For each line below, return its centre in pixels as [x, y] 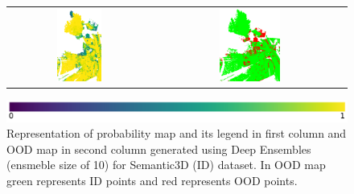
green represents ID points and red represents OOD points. [152, 180]
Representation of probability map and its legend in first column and [177, 133]
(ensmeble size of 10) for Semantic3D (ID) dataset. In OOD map [166, 165]
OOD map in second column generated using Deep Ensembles [159, 149]
